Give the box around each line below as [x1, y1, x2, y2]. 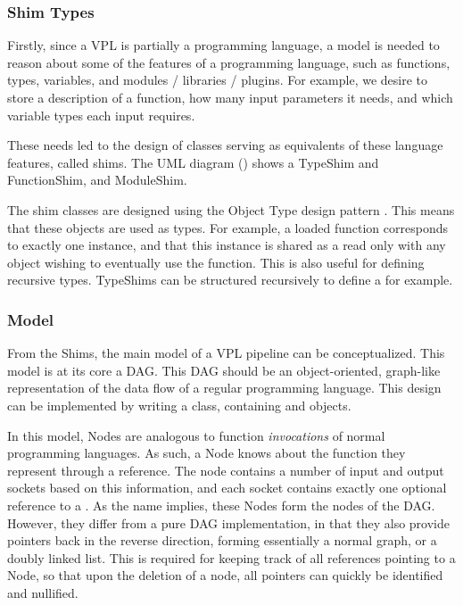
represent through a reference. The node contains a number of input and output [7, 460, 444, 479]
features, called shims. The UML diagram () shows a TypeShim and [7, 153, 379, 171]
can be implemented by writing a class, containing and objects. [7, 395, 351, 414]
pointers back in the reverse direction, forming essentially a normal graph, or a [7, 531, 437, 550]
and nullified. [7, 583, 79, 601]
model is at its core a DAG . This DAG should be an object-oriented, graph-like [7, 361, 441, 379]
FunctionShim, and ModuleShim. [7, 170, 187, 189]
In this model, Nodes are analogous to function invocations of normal [7, 426, 385, 444]
